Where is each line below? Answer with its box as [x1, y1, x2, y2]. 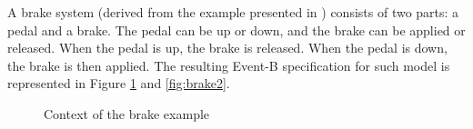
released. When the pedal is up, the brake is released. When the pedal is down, [7, 38, 448, 57]
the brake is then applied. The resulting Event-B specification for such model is [7, 55, 450, 74]
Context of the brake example [44, 104, 210, 123]
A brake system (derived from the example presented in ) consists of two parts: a [7, 3, 459, 21]
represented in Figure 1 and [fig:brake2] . [7, 74, 230, 93]
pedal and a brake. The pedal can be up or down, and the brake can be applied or [7, 20, 466, 39]
